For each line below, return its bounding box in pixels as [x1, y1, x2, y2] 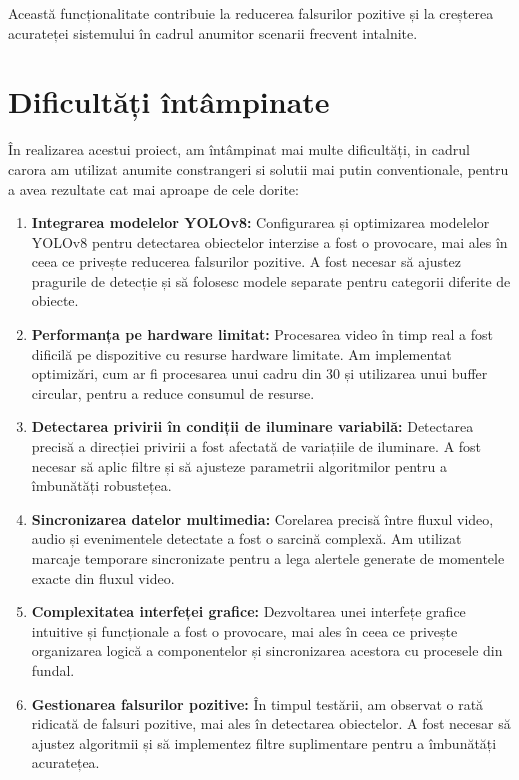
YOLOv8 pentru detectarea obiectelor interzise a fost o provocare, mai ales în [31, 231, 508, 252]
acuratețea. [31, 752, 100, 773]
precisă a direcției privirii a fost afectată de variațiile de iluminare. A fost [31, 436, 482, 457]
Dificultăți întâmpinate [8, 81, 330, 122]
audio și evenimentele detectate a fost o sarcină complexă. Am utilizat [31, 528, 462, 549]
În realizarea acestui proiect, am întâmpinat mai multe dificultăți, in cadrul [8, 139, 470, 160]
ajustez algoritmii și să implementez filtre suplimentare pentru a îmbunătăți [31, 732, 497, 753]
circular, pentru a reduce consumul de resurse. [31, 382, 315, 403]
